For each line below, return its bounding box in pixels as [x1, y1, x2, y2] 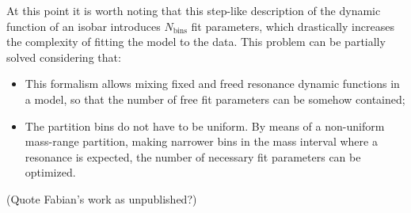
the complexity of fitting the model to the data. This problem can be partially [6, 33, 386, 50]
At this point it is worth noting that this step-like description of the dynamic [6, 2, 381, 18]
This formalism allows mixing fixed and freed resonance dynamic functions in [25, 75, 400, 92]
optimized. [25, 164, 76, 181]
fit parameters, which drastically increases [191, 17, 394, 34]
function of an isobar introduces [6, 17, 161, 34]
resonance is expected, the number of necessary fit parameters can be [25, 148, 361, 165]
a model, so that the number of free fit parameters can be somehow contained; [25, 90, 405, 107]
